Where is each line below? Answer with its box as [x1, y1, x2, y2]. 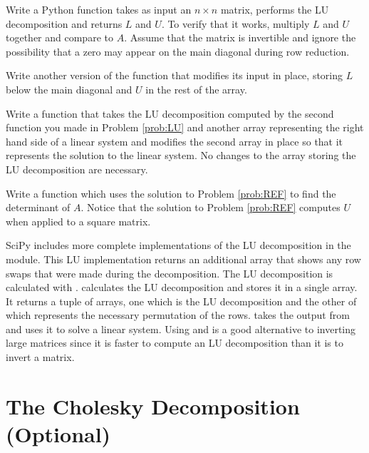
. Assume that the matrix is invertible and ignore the [124, 30, 356, 45]
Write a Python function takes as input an [6, 2, 192, 16]
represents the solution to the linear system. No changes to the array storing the [6, 148, 356, 163]
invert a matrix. [6, 350, 75, 365]
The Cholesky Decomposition [6, 391, 300, 420]
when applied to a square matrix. [6, 213, 151, 228]
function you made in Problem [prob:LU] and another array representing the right [6, 120, 364, 135]
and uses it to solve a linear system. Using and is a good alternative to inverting [6, 321, 356, 336]
